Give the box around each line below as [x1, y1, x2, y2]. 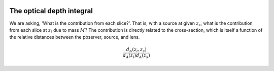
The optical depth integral [9, 7, 93, 15]
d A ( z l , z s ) [126, 47, 147, 54]
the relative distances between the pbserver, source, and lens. [9, 34, 140, 40]
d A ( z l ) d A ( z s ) [122, 53, 150, 60]
